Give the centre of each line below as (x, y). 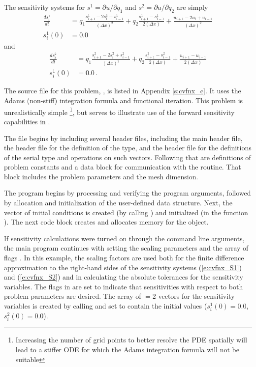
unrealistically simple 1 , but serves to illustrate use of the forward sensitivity (119, 111)
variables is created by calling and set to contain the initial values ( (106, 306)
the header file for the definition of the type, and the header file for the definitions (128, 148)
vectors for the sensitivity (196, 296)
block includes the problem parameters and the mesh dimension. (101, 176)
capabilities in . (27, 121)
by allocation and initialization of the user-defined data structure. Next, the (118, 203)
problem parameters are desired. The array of (73, 296)
